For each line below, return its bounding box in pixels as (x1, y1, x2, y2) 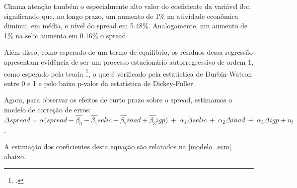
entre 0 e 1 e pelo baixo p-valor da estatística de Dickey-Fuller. (4, 78, 195, 88)
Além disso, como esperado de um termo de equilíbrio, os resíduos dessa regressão (4, 47, 253, 57)
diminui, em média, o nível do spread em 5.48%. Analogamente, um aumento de (4, 20, 248, 31)
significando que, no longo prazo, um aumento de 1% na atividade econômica (4, 10, 238, 21)
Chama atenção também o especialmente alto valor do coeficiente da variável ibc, (4, 1, 251, 11)
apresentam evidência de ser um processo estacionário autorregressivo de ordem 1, (4, 56, 254, 67)
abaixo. (4, 151, 26, 161)
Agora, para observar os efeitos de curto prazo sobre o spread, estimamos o (4, 94, 232, 105)
